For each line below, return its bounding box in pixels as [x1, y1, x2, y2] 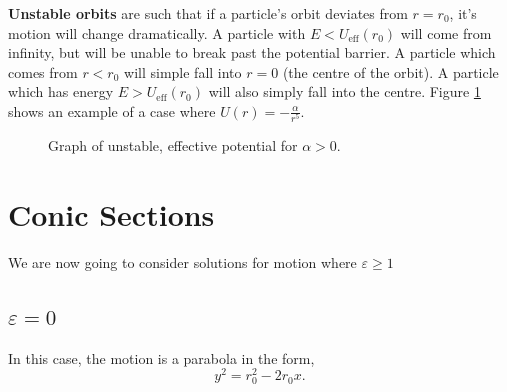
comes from [8, 61, 78, 82]
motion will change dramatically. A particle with [8, 22, 306, 43]
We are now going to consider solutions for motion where [8, 251, 357, 272]
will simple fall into [124, 61, 242, 82]
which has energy [8, 81, 114, 102]
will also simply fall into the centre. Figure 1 [208, 81, 481, 102]
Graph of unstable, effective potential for [48, 135, 298, 156]
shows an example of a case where [8, 100, 216, 121]
